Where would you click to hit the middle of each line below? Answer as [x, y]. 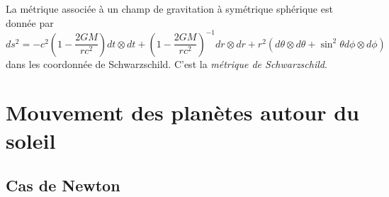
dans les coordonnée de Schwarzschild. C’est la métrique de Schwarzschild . [167, 63]
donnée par [30, 22]
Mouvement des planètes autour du [182, 112]
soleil [31, 140]
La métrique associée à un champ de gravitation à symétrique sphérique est [169, 9]
